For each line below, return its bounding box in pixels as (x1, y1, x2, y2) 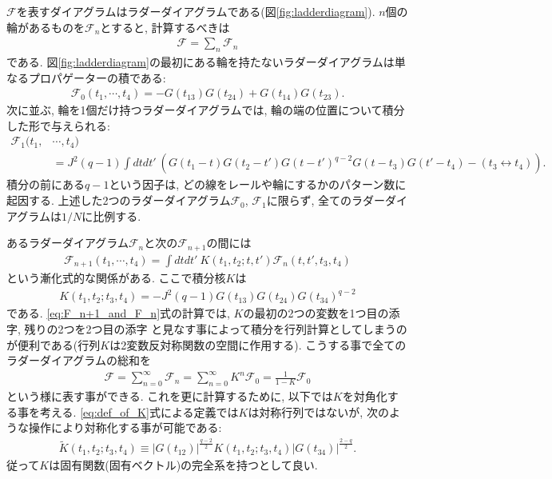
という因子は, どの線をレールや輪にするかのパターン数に (109, 176, 407, 193)
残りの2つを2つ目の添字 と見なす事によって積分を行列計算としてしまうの (24, 320, 407, 337)
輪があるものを (6, 18, 85, 35)
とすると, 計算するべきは (100, 18, 230, 35)
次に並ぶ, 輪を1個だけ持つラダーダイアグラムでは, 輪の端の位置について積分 (6, 102, 405, 118)
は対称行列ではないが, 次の (248, 403, 389, 420)
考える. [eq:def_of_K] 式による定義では (39, 403, 239, 420)
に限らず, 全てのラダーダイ (266, 192, 407, 209)
